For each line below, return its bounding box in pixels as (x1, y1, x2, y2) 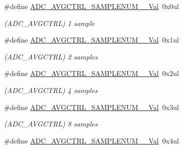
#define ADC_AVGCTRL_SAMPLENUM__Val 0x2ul (4, 68, 179, 78)
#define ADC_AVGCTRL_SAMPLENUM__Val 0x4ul (4, 135, 179, 145)
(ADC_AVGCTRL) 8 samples (4, 118, 98, 129)
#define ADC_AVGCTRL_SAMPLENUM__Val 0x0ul (4, 1, 179, 11)
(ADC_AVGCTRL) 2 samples (4, 51, 98, 61)
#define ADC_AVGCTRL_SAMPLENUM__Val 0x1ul (4, 34, 179, 45)
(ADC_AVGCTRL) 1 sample (4, 17, 95, 28)
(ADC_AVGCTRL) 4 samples (4, 84, 98, 95)
